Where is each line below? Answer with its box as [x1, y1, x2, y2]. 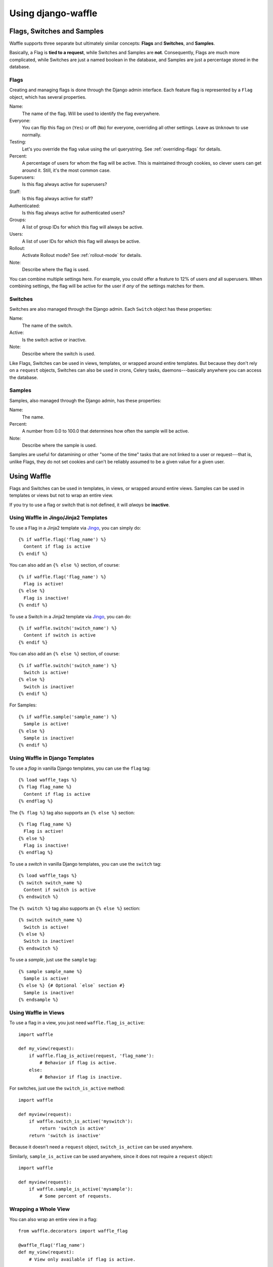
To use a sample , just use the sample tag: [9, 957, 97, 963]
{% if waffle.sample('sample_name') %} [18, 714, 117, 720]
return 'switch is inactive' [28, 1133, 101, 1138]
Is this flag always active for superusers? [22, 181, 107, 188]
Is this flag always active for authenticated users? [22, 210, 125, 216]
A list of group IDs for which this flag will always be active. [22, 223, 144, 230]
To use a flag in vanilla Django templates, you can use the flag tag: [9, 765, 151, 771]
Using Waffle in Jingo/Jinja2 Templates [9, 514, 108, 521]
